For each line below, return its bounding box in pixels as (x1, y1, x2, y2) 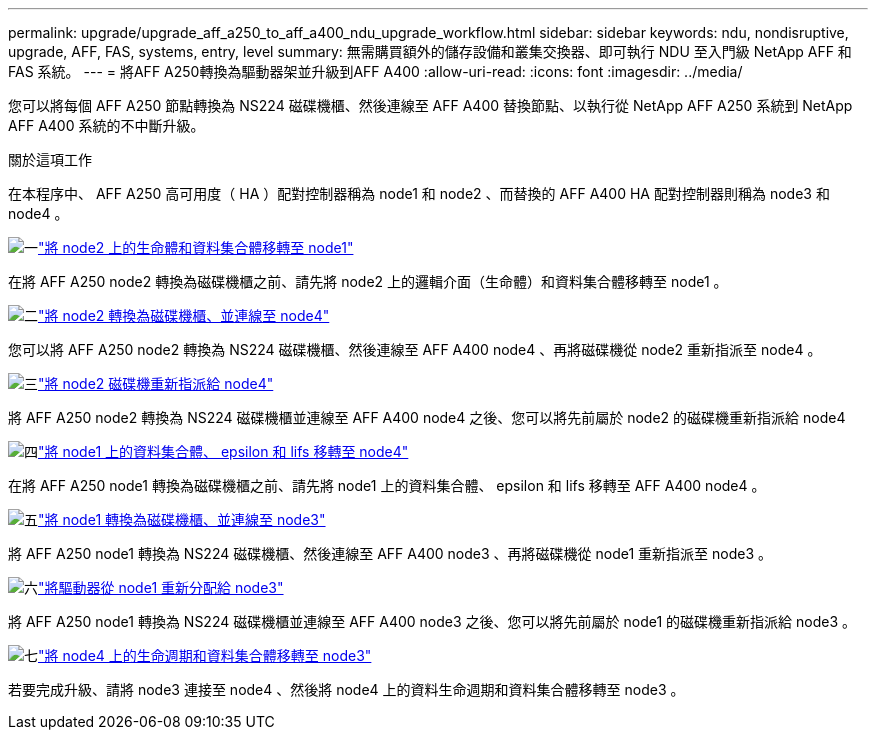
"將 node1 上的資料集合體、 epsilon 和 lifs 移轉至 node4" (38, 443, 409, 460)
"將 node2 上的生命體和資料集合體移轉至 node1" (38, 239, 354, 256)
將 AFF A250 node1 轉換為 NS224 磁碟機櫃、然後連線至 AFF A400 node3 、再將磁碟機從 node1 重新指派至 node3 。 (8, 545, 772, 562)
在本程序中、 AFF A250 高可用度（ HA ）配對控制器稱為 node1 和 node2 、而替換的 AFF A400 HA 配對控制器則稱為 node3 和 (8, 185, 830, 202)
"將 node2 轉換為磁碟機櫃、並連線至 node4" (38, 307, 330, 324)
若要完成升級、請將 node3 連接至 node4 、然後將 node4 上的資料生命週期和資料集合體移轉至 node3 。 (8, 681, 685, 698)
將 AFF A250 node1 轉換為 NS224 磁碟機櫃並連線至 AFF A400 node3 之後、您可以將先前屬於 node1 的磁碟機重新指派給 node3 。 (8, 613, 856, 630)
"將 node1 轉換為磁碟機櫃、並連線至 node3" (38, 511, 326, 528)
